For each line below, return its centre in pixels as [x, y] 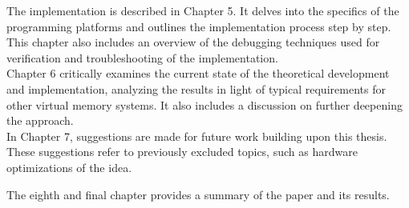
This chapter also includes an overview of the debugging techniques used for [193, 42]
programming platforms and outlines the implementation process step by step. [199, 26]
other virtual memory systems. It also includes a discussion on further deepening [204, 104]
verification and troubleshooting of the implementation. [142, 57]
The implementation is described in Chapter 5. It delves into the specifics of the [203, 10]
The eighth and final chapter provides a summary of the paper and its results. [198, 194]
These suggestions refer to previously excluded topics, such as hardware [182, 152]
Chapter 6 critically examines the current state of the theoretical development [198, 73]
